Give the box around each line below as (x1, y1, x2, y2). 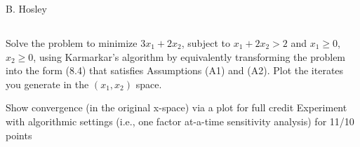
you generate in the (6, 76, 89, 91)
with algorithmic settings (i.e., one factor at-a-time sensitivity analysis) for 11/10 (6, 113, 354, 128)
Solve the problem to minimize (6, 35, 138, 50)
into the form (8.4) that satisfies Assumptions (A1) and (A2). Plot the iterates (6, 63, 344, 78)
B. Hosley (6, 1, 47, 15)
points (6, 127, 32, 142)
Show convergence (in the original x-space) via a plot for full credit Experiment (6, 100, 347, 115)
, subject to (181, 35, 230, 50)
